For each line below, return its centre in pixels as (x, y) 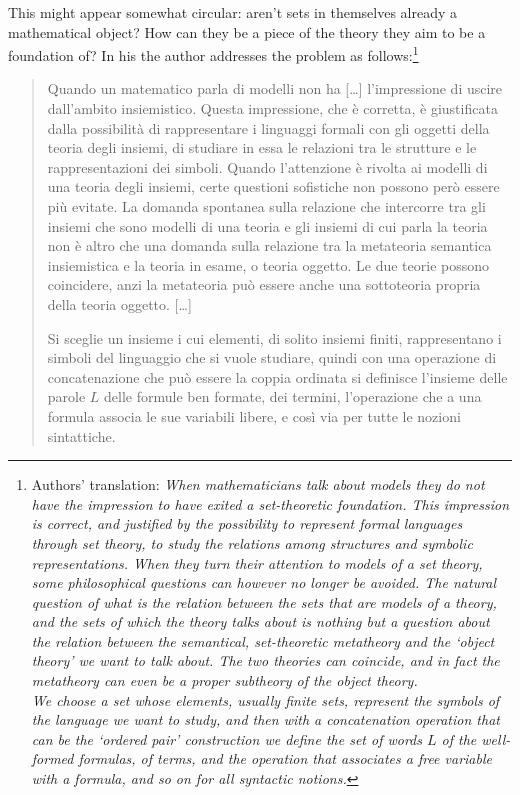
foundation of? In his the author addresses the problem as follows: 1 (213, 53)
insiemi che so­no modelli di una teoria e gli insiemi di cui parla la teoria (267, 225)
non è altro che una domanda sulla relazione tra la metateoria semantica (269, 245)
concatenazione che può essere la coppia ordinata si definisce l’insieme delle (277, 376)
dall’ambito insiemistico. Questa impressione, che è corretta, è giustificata (272, 108)
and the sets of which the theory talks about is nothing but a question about (260, 621)
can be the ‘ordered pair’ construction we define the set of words (226, 738)
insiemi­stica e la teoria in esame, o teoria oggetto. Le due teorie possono (268, 264)
